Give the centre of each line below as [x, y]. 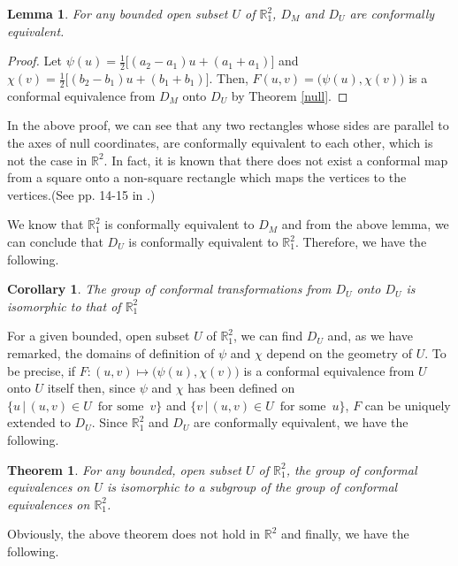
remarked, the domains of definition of [111, 352]
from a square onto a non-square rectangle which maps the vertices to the [207, 177]
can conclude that [55, 241]
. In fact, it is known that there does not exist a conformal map [276, 160]
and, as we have [370, 336]
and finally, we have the [345, 534]
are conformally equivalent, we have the [301, 422]
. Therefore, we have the [361, 241]
